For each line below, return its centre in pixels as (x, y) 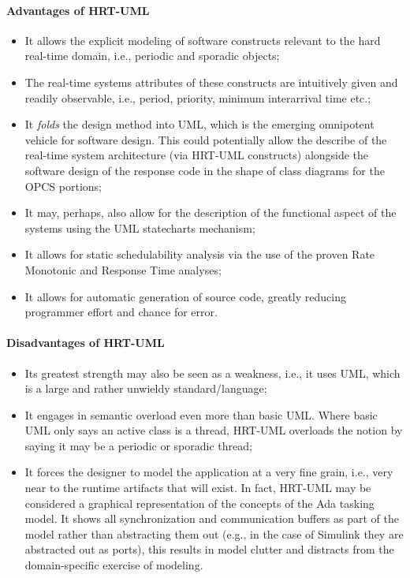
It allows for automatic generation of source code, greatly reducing (185, 296)
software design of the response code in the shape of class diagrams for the (205, 170)
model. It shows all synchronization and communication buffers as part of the (212, 518)
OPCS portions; (63, 186)
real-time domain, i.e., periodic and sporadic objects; (152, 56)
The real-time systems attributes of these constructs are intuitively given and (211, 82)
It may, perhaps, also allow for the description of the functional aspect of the (211, 213)
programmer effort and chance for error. (121, 312)
